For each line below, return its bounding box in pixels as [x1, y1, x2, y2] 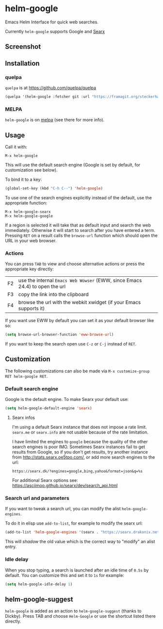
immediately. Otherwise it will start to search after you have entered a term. [5, 227, 155, 233]
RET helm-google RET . [5, 373, 48, 379]
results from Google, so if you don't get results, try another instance [12, 449, 148, 455]
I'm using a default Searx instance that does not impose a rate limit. [12, 424, 147, 430]
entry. [5, 544, 17, 550]
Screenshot [5, 42, 41, 51]
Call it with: [5, 144, 28, 150]
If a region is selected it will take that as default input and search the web [5, 222, 151, 228]
